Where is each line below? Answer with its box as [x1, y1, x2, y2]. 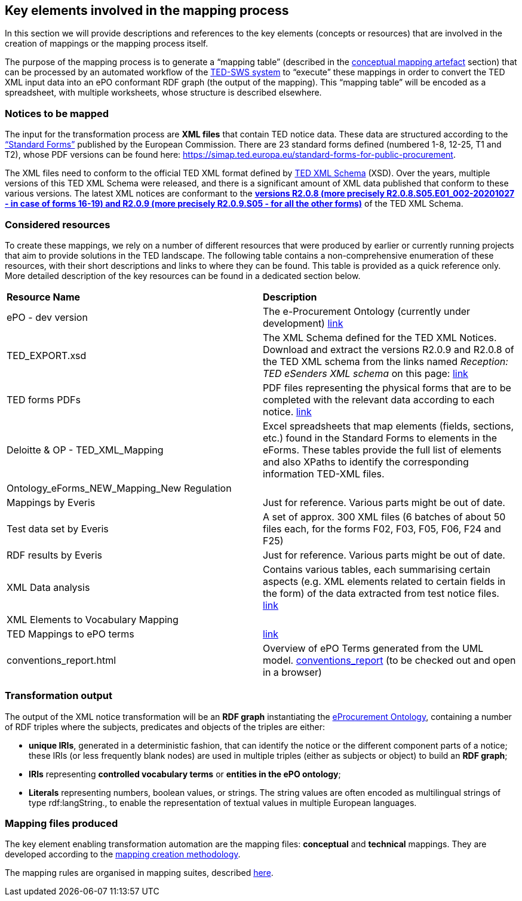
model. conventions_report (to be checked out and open [263, 654, 516, 666]
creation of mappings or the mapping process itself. [5, 38, 208, 49]
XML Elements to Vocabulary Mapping [7, 613, 179, 626]
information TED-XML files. [263, 467, 385, 480]
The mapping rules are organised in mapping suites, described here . [5, 868, 274, 878]
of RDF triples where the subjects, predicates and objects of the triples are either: [5, 721, 326, 732]
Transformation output [5, 689, 112, 702]
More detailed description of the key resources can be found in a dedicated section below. [5, 270, 361, 281]
